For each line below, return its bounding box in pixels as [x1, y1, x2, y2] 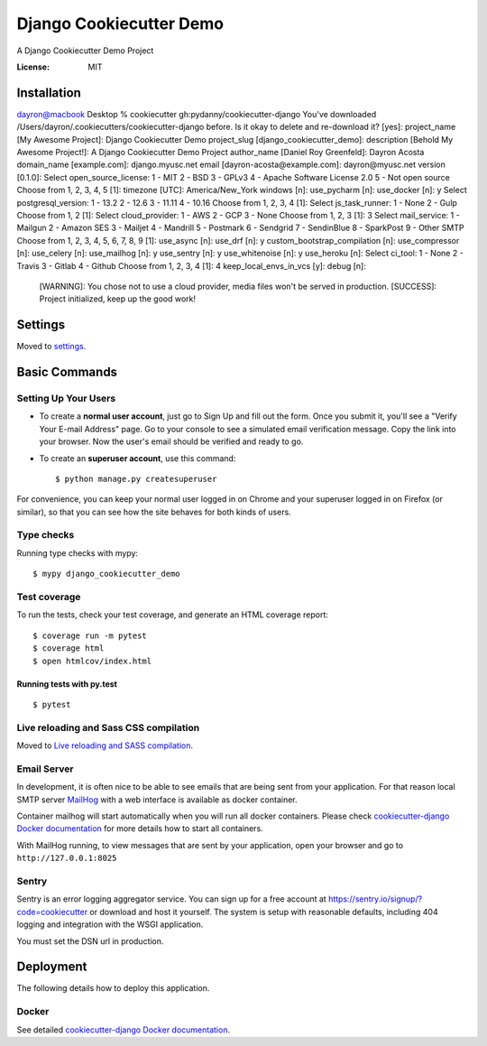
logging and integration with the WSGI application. [16, 919, 204, 930]
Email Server [16, 763, 74, 775]
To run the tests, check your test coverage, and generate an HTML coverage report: [16, 609, 329, 620]
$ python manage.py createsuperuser [55, 474, 217, 484]
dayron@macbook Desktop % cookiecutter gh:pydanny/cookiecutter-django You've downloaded [16, 108, 377, 119]
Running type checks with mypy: [16, 547, 139, 559]
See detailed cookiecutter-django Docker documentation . [16, 1024, 230, 1035]
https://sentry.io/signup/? [327, 893, 423, 904]
